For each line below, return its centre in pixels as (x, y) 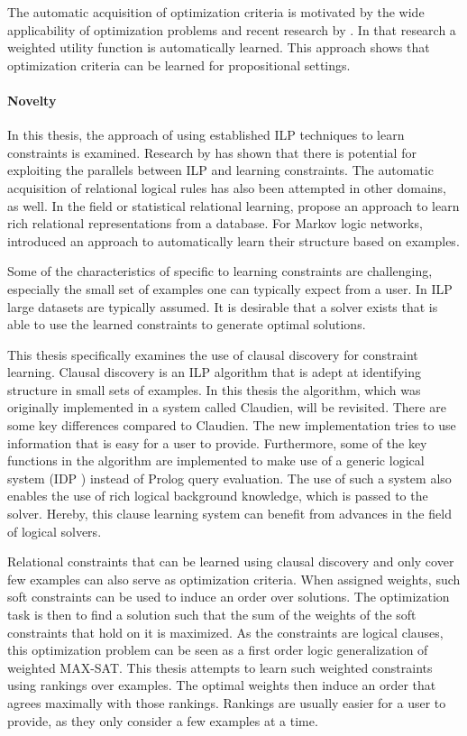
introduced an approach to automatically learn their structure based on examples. (233, 240)
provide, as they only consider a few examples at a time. (163, 720)
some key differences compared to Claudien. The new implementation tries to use (232, 425)
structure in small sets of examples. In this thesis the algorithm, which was (214, 389)
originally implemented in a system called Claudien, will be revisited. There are (227, 407)
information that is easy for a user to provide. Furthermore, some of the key (217, 442)
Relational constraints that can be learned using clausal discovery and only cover (231, 561)
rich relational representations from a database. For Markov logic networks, (215, 223)
